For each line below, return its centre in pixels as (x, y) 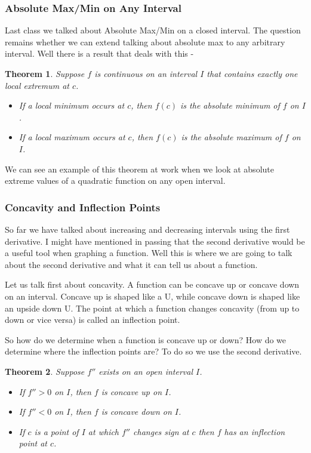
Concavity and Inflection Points (83, 207)
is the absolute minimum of (230, 105)
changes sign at (161, 431)
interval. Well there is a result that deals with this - (99, 53)
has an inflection (255, 431)
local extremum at (37, 85)
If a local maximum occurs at (72, 137)
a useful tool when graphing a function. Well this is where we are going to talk (149, 253)
